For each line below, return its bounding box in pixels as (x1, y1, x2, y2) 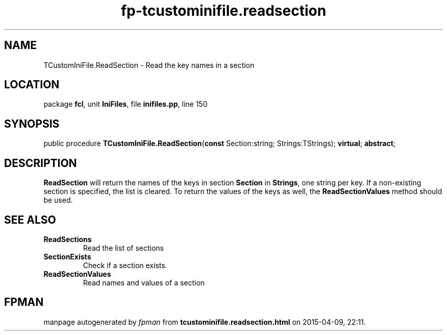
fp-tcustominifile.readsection (120, 2, 327, 19)
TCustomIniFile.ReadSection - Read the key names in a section (43, 60, 255, 69)
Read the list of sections (83, 243, 164, 252)
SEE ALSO (4, 213, 56, 226)
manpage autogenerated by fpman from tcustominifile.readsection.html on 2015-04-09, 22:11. (43, 317, 366, 326)
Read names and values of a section (83, 278, 205, 287)
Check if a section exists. (83, 260, 167, 270)
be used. (43, 196, 73, 205)
